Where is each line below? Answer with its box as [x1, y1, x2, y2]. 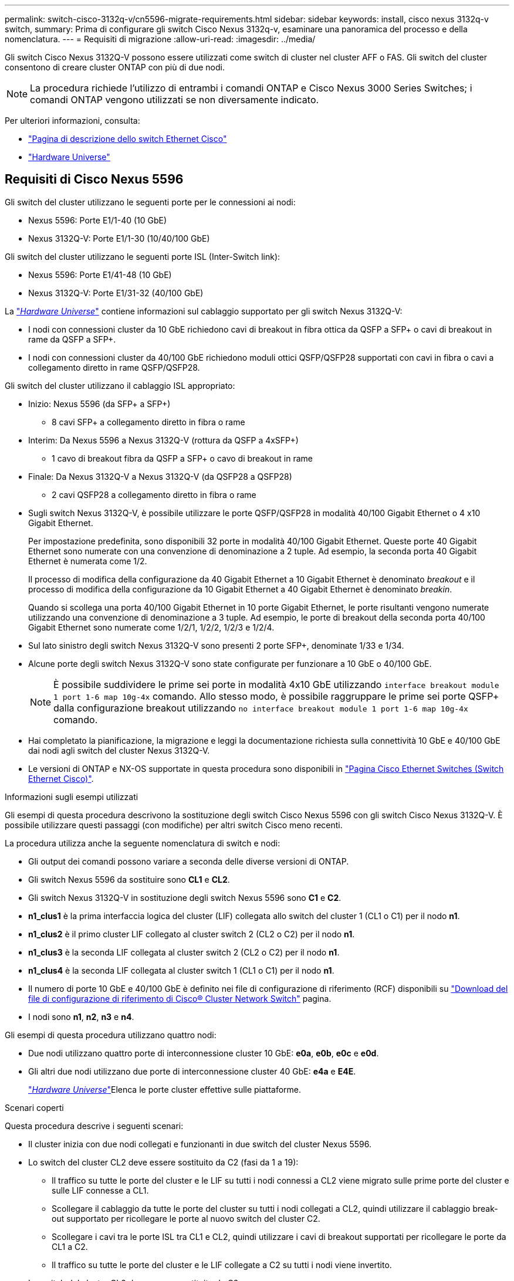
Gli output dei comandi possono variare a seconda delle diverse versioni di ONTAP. [28, 856, 349, 866]
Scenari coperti [5, 1102, 64, 1113]
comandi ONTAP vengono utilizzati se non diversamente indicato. [30, 94, 319, 106]
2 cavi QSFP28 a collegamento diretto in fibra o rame [52, 489, 256, 500]
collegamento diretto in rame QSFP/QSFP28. [28, 362, 200, 372]
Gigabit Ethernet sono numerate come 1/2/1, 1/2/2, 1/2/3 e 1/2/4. [28, 622, 275, 632]
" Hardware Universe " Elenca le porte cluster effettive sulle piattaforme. [28, 1084, 302, 1094]
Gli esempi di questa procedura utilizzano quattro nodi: [5, 1029, 217, 1040]
